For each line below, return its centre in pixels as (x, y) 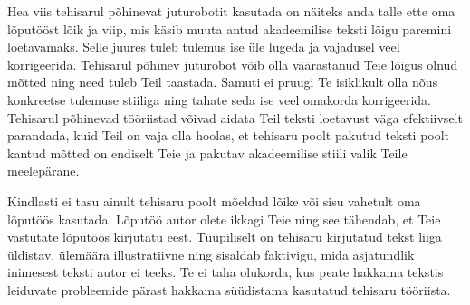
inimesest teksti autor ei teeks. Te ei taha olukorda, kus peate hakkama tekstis (225, 272)
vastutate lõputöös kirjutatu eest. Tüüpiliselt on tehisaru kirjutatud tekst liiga (225, 237)
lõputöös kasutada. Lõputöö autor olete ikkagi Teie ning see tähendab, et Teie (224, 219)
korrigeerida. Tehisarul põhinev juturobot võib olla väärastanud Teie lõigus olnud (233, 64)
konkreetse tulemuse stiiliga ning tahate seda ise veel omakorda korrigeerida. (219, 99)
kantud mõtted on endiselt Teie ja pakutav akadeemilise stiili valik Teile (207, 152)
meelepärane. (43, 171)
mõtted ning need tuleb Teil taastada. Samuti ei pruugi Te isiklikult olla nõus (223, 82)
